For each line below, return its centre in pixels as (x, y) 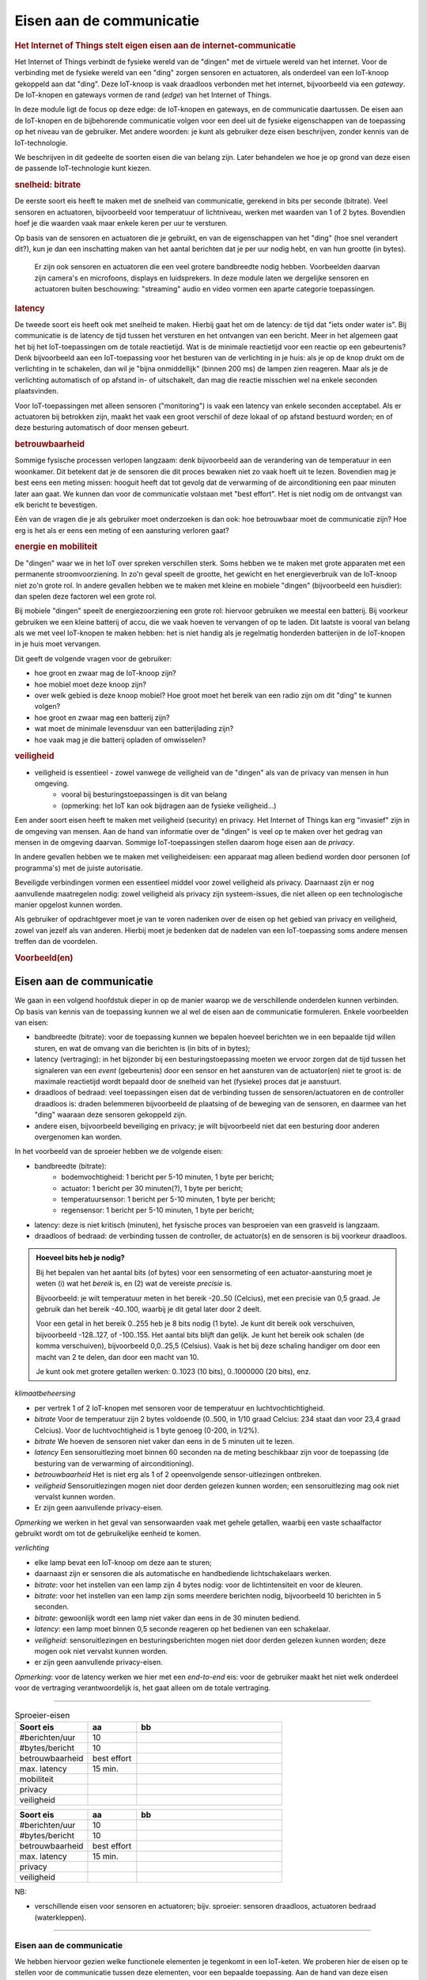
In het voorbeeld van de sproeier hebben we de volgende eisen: (119, 1152)
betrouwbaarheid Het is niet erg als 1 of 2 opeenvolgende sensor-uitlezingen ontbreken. (178, 1475)
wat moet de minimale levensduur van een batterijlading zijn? (134, 729)
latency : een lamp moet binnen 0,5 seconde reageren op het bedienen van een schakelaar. (183, 1629)
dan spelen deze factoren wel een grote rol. (86, 596)
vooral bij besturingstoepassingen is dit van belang (144, 794)
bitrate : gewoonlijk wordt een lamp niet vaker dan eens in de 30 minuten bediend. (167, 1618)
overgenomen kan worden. (78, 1137)
